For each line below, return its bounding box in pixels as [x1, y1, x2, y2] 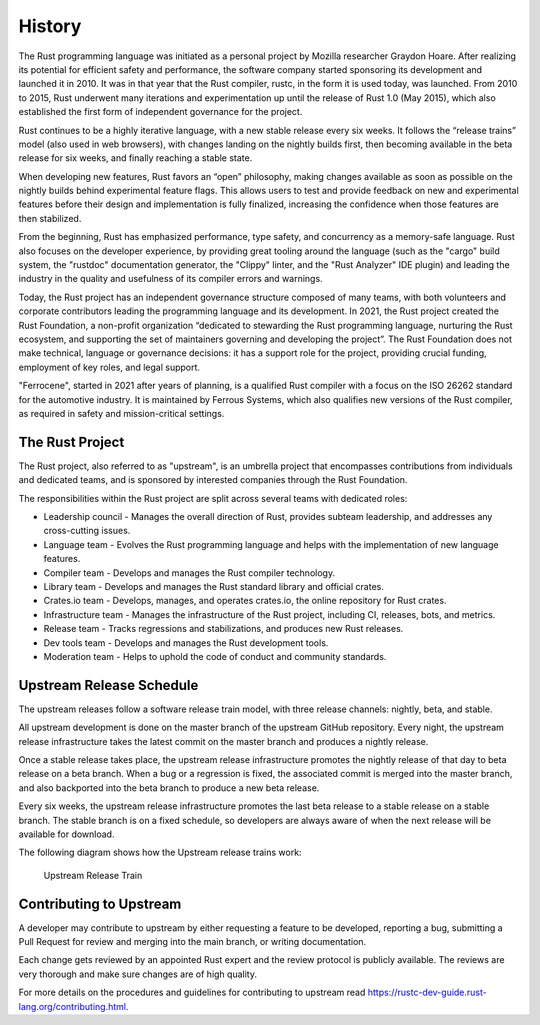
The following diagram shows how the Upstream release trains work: [18, 846, 302, 859]
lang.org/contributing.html [18, 1000, 127, 1012]
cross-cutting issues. [43, 525, 131, 537]
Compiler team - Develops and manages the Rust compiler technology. [43, 566, 335, 579]
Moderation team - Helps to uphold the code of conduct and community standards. [43, 650, 387, 662]
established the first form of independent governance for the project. [18, 106, 303, 118]
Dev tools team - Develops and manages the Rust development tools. [43, 636, 329, 649]
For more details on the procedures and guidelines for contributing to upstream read [18, 986, 366, 999]
